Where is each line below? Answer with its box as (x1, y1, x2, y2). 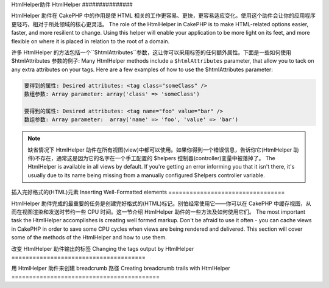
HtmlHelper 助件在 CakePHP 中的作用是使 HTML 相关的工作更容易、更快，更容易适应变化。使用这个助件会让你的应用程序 (11, 12, 316, 19)
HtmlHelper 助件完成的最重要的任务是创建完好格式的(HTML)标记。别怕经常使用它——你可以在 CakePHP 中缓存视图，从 (11, 200, 311, 207)
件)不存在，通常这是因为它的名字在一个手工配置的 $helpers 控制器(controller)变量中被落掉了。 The (27, 155, 275, 162)
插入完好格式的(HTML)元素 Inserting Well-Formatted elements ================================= (11, 189, 285, 196)
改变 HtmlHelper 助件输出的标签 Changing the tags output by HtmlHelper (11, 245, 194, 252)
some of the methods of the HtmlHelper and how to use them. (11, 234, 167, 241)
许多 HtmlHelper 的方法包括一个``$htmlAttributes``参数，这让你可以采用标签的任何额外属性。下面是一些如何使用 (11, 49, 292, 56)
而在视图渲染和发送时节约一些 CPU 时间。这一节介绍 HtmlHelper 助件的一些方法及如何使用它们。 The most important (11, 208, 306, 216)
